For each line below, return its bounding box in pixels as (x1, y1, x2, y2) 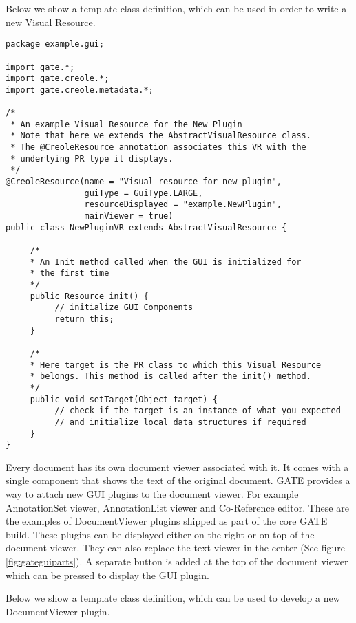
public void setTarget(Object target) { (30, 394, 218, 404)
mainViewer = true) (84, 211, 174, 221)
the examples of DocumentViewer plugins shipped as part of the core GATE (6, 514, 328, 528)
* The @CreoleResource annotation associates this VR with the (10, 142, 306, 153)
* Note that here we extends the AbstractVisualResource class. (10, 131, 311, 141)
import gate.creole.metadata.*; (6, 85, 154, 95)
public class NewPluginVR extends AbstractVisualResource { (6, 222, 287, 232)
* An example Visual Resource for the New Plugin (10, 119, 242, 129)
